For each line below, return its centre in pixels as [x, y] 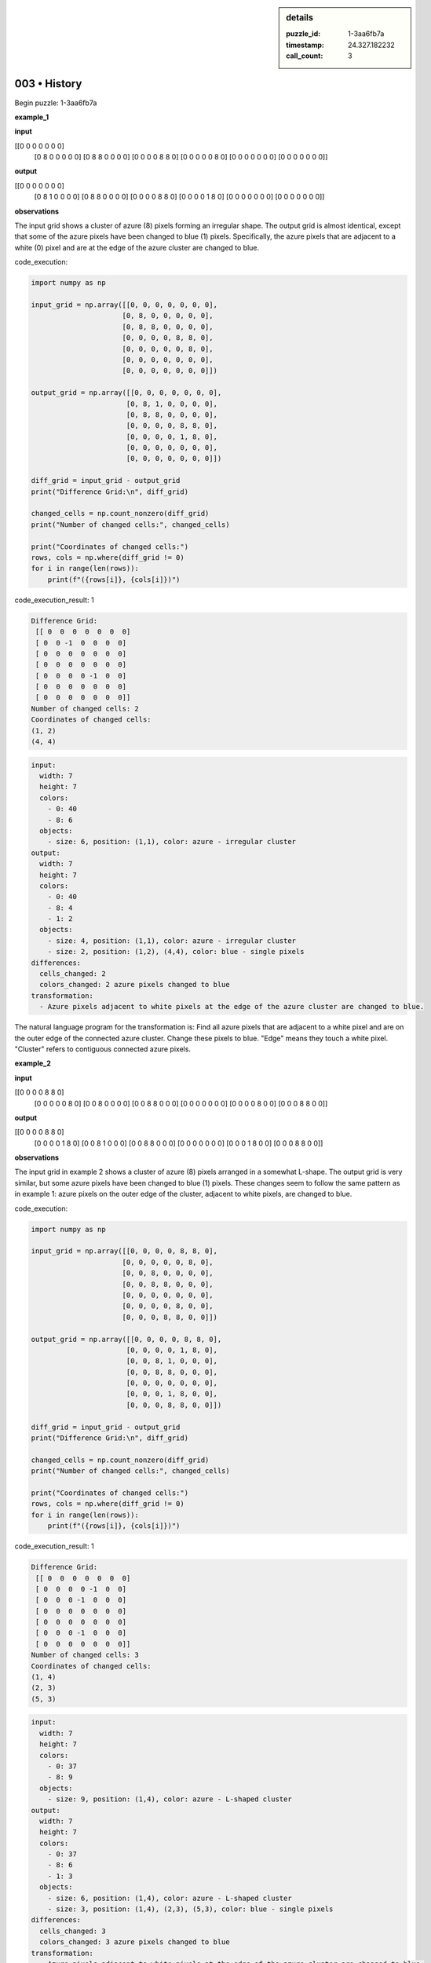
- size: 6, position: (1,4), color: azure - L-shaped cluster [170, 1898]
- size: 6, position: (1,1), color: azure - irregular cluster [172, 842]
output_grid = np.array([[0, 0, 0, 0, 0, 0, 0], [126, 393]
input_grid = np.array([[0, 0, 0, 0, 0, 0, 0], [124, 305]
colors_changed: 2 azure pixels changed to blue [135, 985]
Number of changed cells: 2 [85, 708]
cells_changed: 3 [73, 1931]
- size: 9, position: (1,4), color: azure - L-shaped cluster [170, 1799]
